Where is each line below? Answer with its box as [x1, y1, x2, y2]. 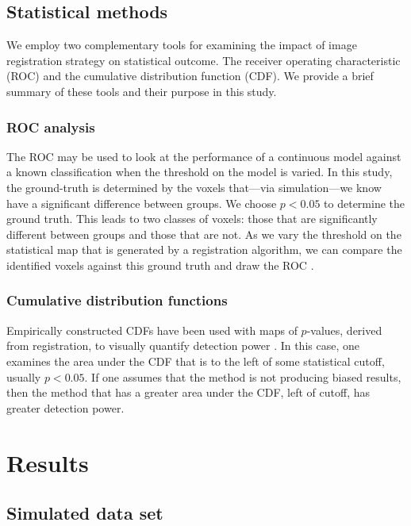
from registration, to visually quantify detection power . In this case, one [6, 337, 359, 354]
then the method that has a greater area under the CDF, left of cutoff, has [6, 384, 371, 401]
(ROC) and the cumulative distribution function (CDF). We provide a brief [6, 67, 374, 84]
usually [6, 368, 41, 385]
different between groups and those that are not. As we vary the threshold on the [6, 225, 401, 242]
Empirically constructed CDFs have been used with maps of [6, 321, 298, 338]
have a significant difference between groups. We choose [6, 194, 277, 211]
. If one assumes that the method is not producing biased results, [84, 368, 401, 385]
